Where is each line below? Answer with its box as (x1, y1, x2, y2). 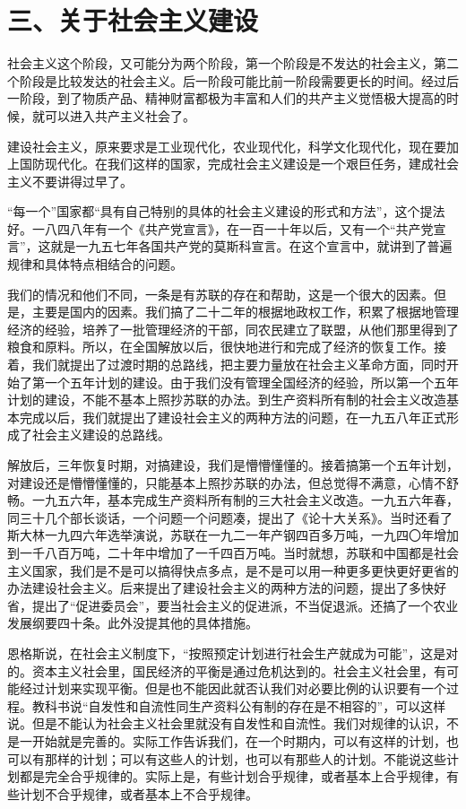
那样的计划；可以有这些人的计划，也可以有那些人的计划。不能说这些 (44, 749, 446, 768)
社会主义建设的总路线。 (31, 425, 170, 444)
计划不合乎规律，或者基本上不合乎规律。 (19, 784, 258, 803)
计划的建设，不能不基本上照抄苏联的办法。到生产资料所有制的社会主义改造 (7, 390, 446, 409)
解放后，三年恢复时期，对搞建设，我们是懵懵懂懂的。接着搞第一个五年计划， (7, 456, 459, 474)
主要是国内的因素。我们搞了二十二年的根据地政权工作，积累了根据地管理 (31, 302, 459, 321)
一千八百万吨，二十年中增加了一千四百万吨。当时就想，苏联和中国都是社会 (19, 543, 459, 561)
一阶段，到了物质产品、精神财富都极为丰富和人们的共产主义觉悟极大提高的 (7, 89, 446, 108)
